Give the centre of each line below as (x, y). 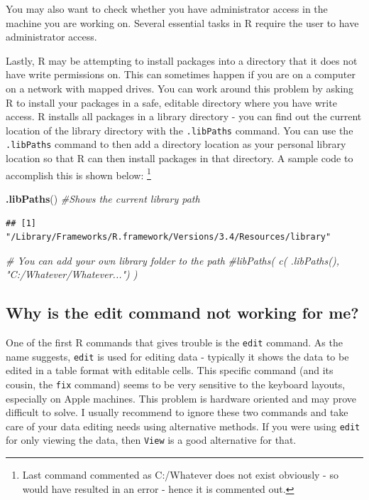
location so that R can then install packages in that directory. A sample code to (180, 158)
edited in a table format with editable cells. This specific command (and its (170, 370)
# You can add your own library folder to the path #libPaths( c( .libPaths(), (172, 260)
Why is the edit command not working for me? (182, 313)
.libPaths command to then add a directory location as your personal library (176, 144)
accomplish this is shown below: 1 (78, 174)
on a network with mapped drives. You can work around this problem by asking (180, 88)
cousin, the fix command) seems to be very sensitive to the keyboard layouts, (176, 384)
